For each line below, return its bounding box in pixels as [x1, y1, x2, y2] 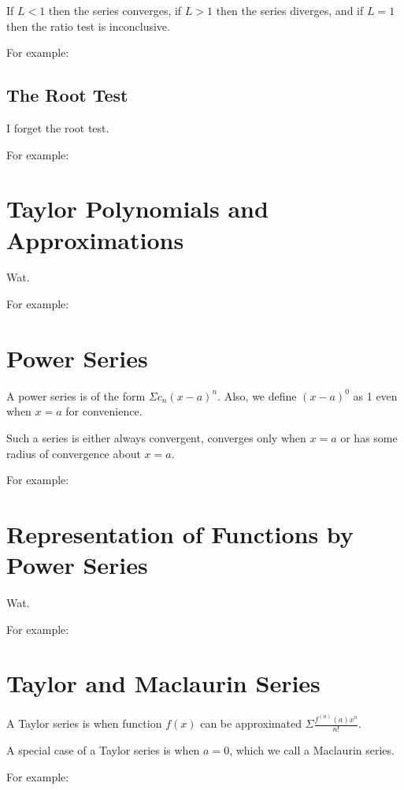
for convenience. [65, 403, 143, 419]
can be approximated [200, 715, 302, 732]
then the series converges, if [48, 2, 182, 18]
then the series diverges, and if [216, 2, 364, 18]
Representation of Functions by [6, 517, 354, 550]
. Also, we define [217, 387, 297, 404]
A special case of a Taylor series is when [6, 741, 200, 758]
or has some [340, 429, 398, 445]
